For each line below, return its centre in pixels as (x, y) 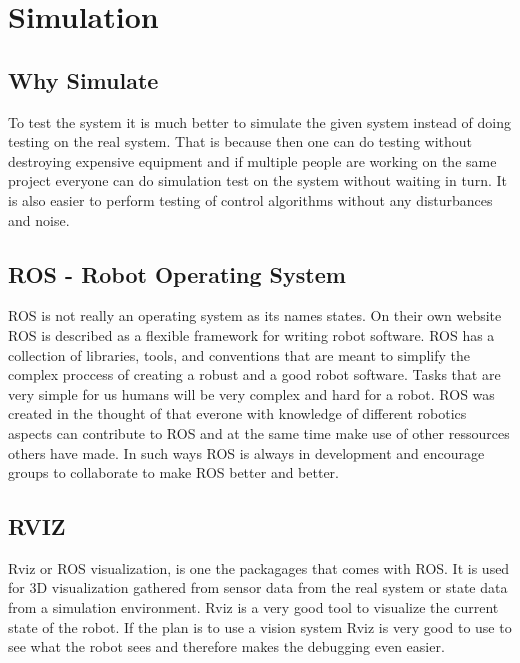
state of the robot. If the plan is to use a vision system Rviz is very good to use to (260, 626)
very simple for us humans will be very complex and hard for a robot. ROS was (251, 393)
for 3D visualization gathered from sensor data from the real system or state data (258, 587)
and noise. (39, 219)
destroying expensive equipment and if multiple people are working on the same (252, 160)
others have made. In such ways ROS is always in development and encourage (246, 452)
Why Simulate (83, 79)
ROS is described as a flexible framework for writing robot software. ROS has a (251, 334)
